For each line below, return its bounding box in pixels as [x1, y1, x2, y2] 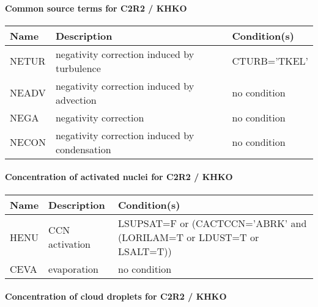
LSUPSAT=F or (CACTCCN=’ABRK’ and [118, 215, 307, 230]
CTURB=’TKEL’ [232, 54, 308, 68]
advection [55, 92, 97, 107]
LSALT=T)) [118, 244, 172, 258]
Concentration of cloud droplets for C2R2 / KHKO [5, 290, 227, 303]
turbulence [55, 60, 101, 75]
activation [48, 237, 91, 251]
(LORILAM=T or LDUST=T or [118, 229, 259, 244]
